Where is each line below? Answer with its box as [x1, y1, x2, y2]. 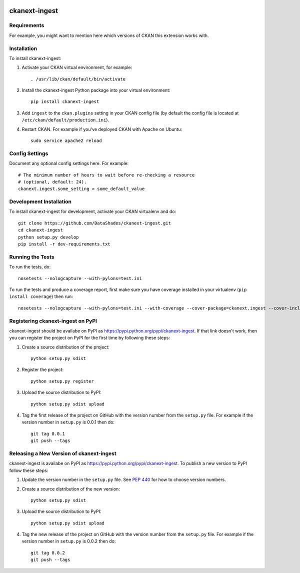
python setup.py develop [18, 234, 79, 240]
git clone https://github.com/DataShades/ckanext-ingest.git [18, 220, 171, 226]
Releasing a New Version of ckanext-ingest [9, 450, 117, 457]
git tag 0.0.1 [30, 430, 65, 436]
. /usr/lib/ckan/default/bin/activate [30, 76, 126, 82]
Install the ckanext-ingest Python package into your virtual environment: [21, 87, 170, 93]
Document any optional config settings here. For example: [9, 160, 129, 166]
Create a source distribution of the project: [21, 344, 109, 350]
